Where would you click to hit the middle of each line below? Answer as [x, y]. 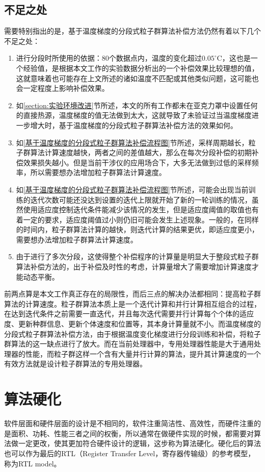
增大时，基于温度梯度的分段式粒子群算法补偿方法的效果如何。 [134, 125]
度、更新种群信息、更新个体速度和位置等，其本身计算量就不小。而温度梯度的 [132, 324]
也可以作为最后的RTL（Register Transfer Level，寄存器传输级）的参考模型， [130, 453]
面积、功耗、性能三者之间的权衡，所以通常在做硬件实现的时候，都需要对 [132, 433]
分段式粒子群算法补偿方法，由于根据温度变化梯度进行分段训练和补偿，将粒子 [132, 333]
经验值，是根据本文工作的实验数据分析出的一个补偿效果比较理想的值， [141, 68]
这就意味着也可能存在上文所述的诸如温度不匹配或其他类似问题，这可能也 [137, 78]
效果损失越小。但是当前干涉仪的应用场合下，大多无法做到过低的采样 [137, 162]
